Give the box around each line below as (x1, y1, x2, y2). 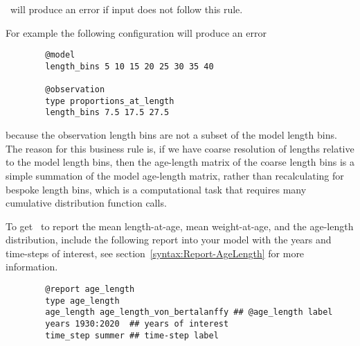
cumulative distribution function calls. (6, 196, 167, 210)
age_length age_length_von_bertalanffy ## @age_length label (45, 307, 333, 318)
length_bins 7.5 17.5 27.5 (45, 107, 170, 118)
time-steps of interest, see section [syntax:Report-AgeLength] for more (6, 245, 305, 260)
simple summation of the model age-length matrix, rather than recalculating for (6, 168, 344, 182)
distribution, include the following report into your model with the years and (6, 232, 332, 247)
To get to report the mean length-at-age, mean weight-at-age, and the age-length (6, 218, 354, 233)
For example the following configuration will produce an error (6, 25, 267, 40)
